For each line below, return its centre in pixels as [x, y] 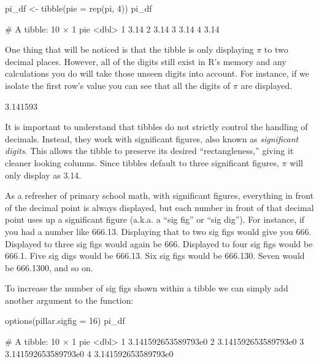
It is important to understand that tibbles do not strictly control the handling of [156, 127]
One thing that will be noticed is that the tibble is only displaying [129, 49]
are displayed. [267, 85]
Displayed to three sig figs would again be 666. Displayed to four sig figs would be [159, 243]
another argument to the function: [69, 300]
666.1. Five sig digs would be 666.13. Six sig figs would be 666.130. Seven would [155, 256]
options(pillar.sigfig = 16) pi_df [65, 321]
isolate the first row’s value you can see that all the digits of [118, 85]
